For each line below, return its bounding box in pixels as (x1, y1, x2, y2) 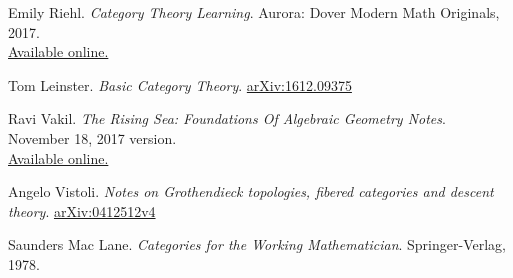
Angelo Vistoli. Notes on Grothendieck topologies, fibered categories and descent (8, 181, 494, 202)
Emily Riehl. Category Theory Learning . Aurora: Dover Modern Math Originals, (8, 2, 500, 22)
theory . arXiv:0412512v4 (8, 200, 156, 221)
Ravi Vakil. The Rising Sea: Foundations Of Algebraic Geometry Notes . (8, 108, 446, 129)
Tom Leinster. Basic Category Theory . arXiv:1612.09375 (8, 74, 352, 95)
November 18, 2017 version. (8, 127, 177, 148)
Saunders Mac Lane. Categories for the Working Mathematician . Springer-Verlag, (8, 234, 506, 255)
